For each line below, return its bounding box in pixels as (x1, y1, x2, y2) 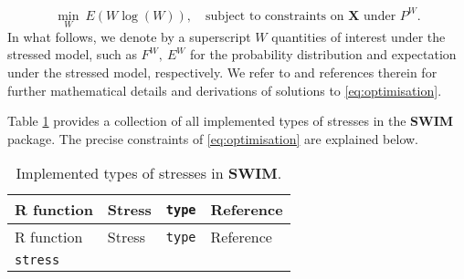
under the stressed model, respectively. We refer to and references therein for (7, 62, 438, 81)
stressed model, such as (7, 45, 137, 64)
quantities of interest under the (271, 26, 446, 46)
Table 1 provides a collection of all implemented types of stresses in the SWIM (7, 111, 454, 130)
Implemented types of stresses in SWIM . (16, 162, 282, 184)
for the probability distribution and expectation (190, 45, 457, 64)
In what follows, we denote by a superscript (7, 26, 251, 46)
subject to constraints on (206, 9, 344, 23)
